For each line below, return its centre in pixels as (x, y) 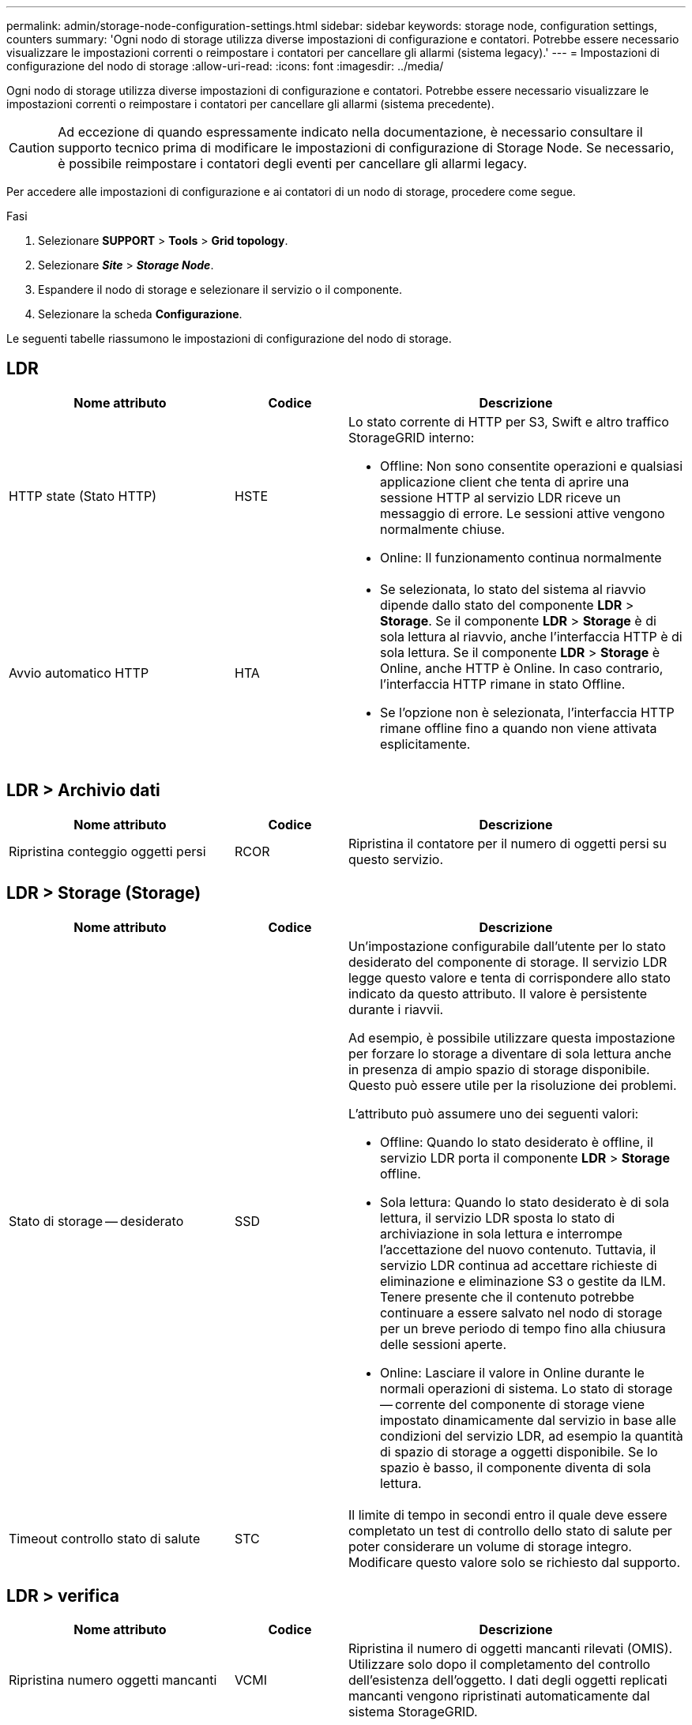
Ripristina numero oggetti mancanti (113, 1680)
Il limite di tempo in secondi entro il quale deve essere (508, 1515)
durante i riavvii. (396, 1009)
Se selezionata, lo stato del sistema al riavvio (513, 589)
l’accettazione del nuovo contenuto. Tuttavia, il (518, 1249)
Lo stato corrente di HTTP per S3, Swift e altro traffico (508, 421)
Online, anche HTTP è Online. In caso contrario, (521, 668)
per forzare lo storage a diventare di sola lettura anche (510, 1053)
